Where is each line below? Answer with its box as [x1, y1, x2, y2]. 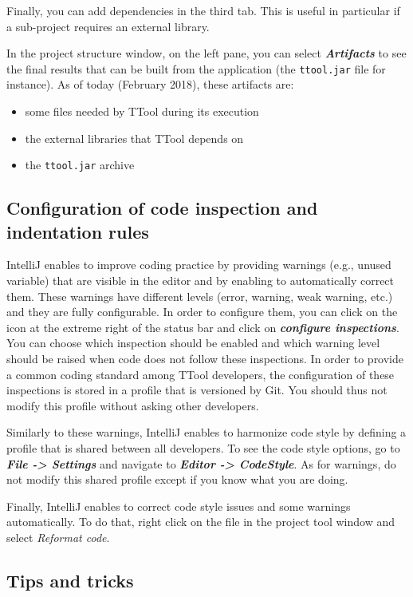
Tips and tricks [6, 567, 134, 592]
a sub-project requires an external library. [6, 18, 210, 34]
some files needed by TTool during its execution [25, 103, 259, 120]
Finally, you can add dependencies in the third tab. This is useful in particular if [6, 2, 400, 18]
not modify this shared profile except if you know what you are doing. [6, 471, 348, 488]
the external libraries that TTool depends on [25, 129, 244, 146]
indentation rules [6, 219, 149, 243]
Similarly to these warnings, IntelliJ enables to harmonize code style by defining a [6, 424, 407, 441]
